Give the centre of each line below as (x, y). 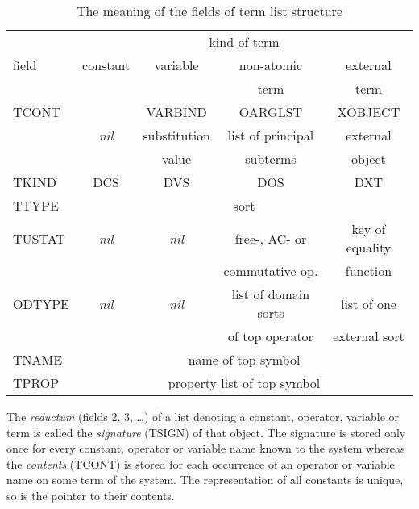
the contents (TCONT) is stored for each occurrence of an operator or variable (201, 463)
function (369, 271)
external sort (369, 336)
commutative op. (271, 271)
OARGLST (271, 112)
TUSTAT (39, 238)
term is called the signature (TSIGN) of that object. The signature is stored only (206, 432)
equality (369, 247)
